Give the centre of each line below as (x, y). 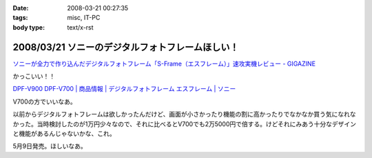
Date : (21, 8)
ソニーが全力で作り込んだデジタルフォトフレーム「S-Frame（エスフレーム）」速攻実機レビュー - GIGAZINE (164, 63)
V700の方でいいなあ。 (45, 101)
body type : (29, 27)
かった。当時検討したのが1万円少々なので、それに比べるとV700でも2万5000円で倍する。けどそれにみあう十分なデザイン (185, 124)
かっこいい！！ (34, 77)
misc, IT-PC (84, 18)
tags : (20, 18)
